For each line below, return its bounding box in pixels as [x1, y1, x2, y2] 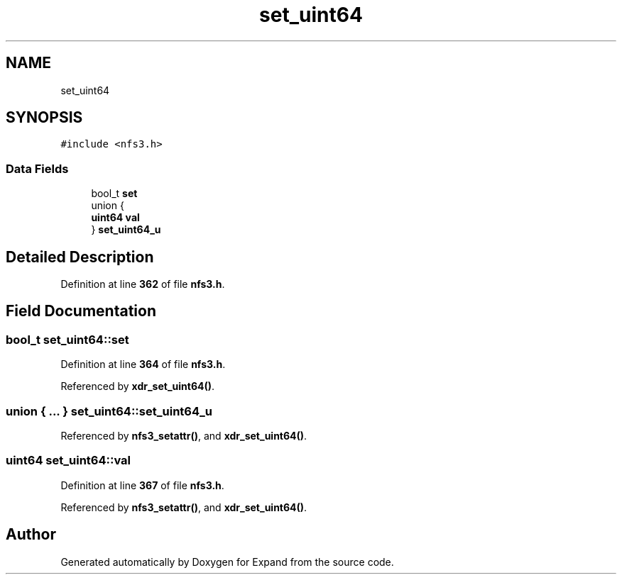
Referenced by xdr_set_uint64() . [60, 380, 215, 393]
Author [6, 525, 56, 544]
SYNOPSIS [6, 108, 83, 127]
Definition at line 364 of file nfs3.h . [60, 358, 226, 371]
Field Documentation [6, 302, 156, 320]
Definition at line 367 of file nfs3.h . [60, 479, 224, 491]
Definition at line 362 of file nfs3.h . [60, 278, 225, 291]
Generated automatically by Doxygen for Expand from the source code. [60, 555, 394, 568]
